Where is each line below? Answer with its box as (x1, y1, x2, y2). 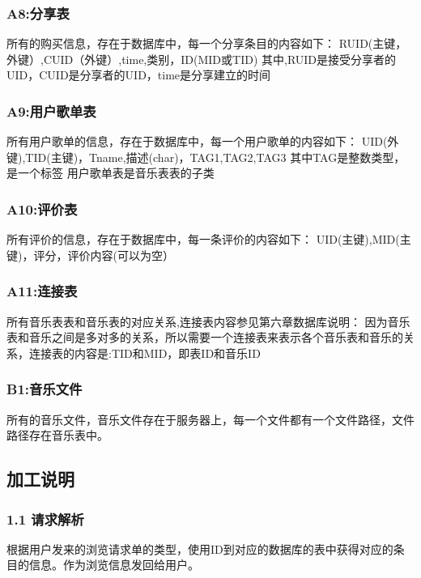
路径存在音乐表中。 (6, 427, 108, 444)
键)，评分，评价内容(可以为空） (6, 246, 174, 263)
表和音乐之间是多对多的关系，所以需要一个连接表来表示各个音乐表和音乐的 (6, 329, 403, 346)
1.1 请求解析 (6, 508, 84, 529)
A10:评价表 (6, 198, 78, 219)
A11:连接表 (6, 281, 78, 301)
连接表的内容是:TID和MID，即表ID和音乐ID (28, 344, 261, 361)
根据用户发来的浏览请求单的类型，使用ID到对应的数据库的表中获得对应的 (6, 540, 393, 557)
